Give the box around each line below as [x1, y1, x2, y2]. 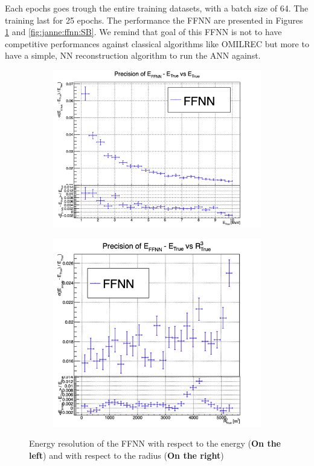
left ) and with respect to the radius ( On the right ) [29, 448, 224, 461]
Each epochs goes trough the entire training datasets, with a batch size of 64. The [5, 2, 309, 14]
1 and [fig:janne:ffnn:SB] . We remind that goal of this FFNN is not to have [5, 25, 282, 38]
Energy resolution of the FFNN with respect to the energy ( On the [29, 437, 281, 450]
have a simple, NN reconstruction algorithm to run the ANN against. [5, 49, 261, 62]
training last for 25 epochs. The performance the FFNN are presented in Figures [5, 13, 303, 26]
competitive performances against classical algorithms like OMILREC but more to [5, 37, 309, 50]
